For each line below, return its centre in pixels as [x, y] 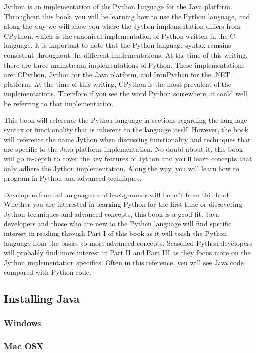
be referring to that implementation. [59, 103]
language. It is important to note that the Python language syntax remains [118, 45]
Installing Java [42, 298]
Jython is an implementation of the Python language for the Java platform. [118, 6]
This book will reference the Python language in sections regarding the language [126, 120]
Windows [23, 323]
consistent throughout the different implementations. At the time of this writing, [126, 55]
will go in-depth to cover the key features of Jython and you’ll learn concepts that [128, 158]
